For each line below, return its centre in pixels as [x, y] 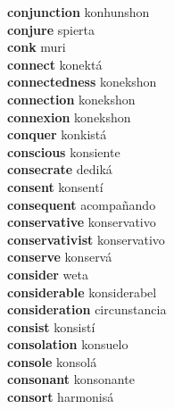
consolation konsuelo [68, 344]
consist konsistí [51, 326]
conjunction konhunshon [79, 12]
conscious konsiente [64, 151]
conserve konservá [60, 257]
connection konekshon [71, 99]
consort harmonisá [61, 397]
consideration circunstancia [87, 309]
